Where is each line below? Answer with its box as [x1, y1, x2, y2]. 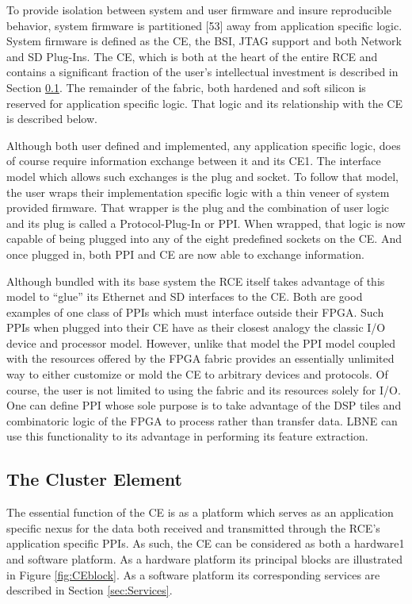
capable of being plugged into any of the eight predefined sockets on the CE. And [6, 230, 402, 247]
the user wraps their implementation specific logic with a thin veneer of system [6, 183, 390, 200]
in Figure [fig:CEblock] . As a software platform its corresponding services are [6, 566, 380, 583]
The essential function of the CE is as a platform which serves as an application [6, 504, 394, 521]
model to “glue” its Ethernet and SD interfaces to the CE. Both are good [6, 288, 363, 305]
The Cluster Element [6, 467, 182, 491]
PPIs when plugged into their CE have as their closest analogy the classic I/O [6, 319, 386, 336]
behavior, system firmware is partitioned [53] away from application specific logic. [6, 17, 402, 33]
